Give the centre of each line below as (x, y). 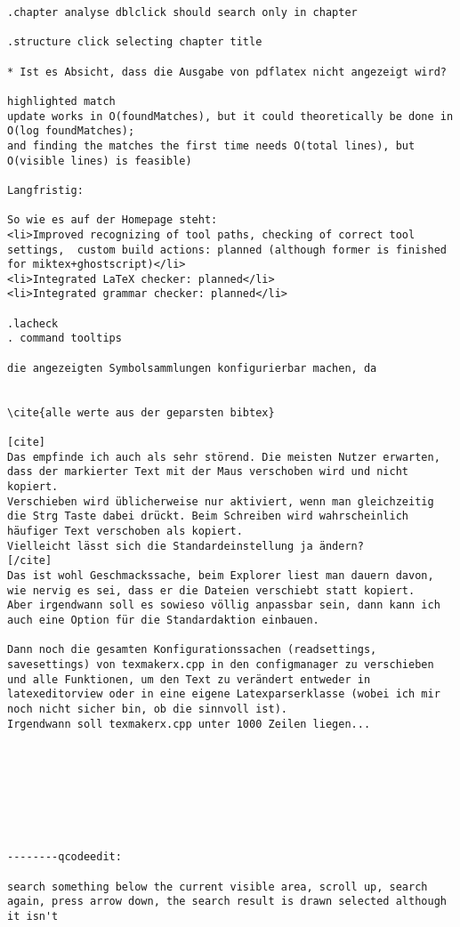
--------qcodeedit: (65, 857)
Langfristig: (45, 190)
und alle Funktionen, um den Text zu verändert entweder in (189, 679)
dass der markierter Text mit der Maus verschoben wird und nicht (208, 472)
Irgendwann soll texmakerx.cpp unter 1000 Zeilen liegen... (189, 724)
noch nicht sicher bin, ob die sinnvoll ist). (147, 709)
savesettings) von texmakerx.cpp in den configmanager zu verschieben (221, 664)
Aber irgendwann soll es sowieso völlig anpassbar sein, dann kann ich (224, 605)
